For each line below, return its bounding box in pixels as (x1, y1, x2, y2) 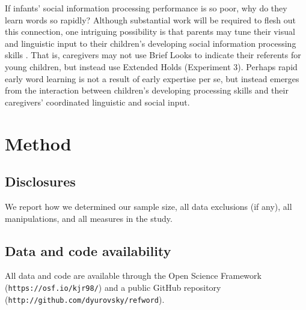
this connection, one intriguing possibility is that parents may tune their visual (5, 25, 295, 38)
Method (5, 131, 72, 155)
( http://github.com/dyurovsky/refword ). (5, 293, 165, 305)
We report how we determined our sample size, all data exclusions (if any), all (5, 200, 292, 212)
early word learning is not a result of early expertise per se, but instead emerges (5, 72, 299, 85)
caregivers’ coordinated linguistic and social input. (5, 95, 190, 108)
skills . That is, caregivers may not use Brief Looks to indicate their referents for (5, 49, 301, 61)
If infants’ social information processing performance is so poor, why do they (5, 2, 287, 14)
